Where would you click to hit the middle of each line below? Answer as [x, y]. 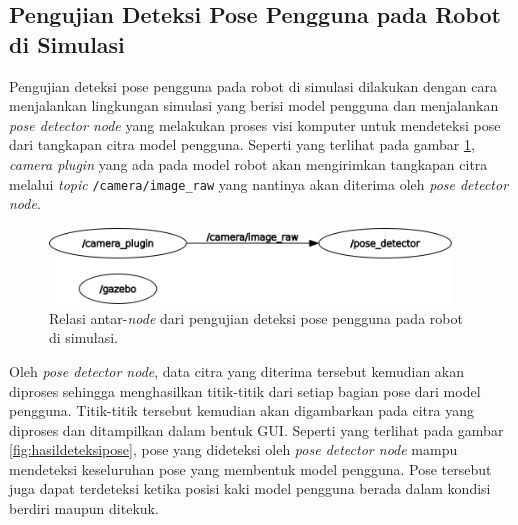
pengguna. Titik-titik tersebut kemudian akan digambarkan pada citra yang [241, 410]
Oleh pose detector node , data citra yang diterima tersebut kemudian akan [237, 370]
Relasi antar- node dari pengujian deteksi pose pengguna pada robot [256, 317]
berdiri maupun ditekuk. [84, 508]
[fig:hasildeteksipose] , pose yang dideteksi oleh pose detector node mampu [233, 449]
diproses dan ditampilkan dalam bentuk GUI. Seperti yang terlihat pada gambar [256, 429]
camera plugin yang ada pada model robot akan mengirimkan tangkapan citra [248, 163]
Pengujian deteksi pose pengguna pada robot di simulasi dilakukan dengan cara [253, 85]
